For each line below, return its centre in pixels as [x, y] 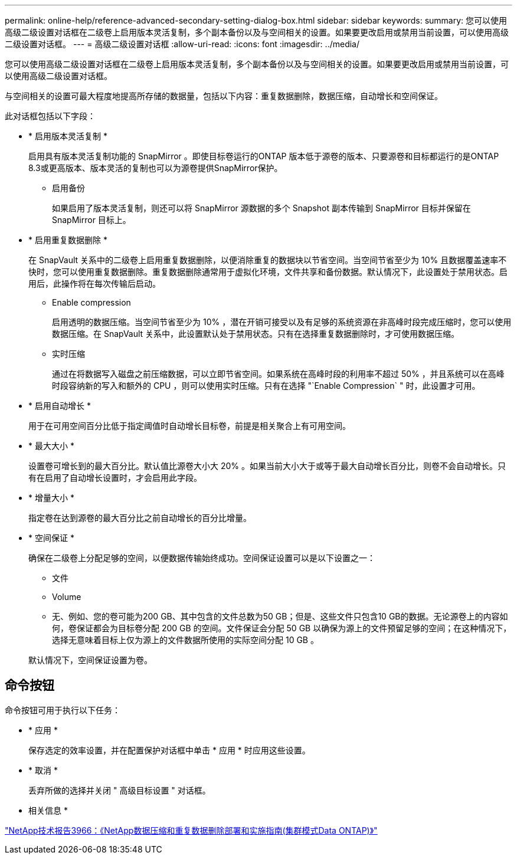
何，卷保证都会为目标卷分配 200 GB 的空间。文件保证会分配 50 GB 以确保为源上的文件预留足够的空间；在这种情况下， [282, 628]
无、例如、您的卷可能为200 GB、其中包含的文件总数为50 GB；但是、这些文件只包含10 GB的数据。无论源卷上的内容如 [280, 616]
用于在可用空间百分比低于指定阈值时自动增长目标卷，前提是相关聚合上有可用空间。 [189, 426]
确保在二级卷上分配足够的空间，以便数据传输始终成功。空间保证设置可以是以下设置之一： [202, 558]
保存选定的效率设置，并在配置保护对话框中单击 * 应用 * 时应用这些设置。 [169, 750]
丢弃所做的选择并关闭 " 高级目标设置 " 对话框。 [120, 790]
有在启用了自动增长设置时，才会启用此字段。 [115, 478]
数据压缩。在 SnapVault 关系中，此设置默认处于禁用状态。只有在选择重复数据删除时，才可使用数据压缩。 [256, 334]
